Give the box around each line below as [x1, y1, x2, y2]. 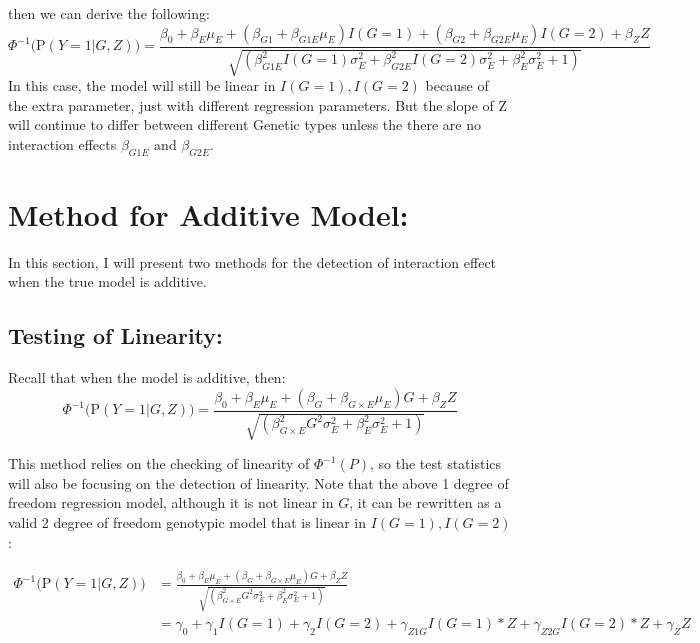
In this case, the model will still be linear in [8, 75, 276, 96]
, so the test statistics [370, 453, 502, 474]
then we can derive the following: [8, 3, 210, 23]
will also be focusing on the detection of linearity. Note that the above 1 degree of [8, 472, 509, 493]
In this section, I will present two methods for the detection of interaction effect [8, 251, 497, 272]
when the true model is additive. [8, 271, 207, 292]
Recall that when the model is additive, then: [8, 367, 286, 388]
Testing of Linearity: [8, 320, 223, 351]
